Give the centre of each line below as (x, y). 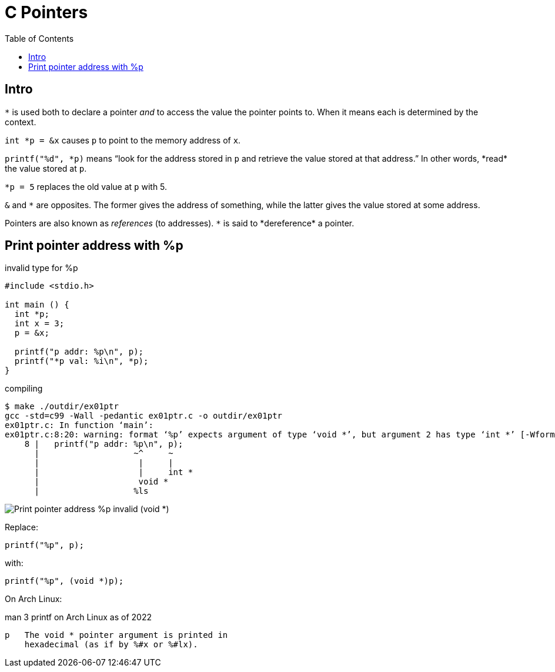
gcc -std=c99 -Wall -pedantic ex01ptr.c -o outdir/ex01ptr (144, 416)
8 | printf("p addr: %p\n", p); (104, 444)
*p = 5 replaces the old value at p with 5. (86, 186)
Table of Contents (39, 38)
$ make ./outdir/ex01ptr (62, 407)
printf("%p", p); (44, 545)
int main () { (37, 305)
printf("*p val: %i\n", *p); (81, 361)
